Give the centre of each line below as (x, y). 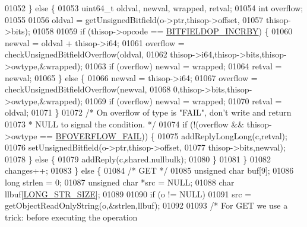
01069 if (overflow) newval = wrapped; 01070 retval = (183, 100)
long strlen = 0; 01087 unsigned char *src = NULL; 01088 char (120, 182)
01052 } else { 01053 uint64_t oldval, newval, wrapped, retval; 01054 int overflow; (154, 8)
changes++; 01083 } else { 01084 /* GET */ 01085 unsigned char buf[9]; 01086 (149, 170)
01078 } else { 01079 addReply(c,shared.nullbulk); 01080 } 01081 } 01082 (138, 159)
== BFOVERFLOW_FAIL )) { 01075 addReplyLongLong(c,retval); (164, 135)
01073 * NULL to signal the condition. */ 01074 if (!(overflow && (125, 124)
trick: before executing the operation (71, 217)
